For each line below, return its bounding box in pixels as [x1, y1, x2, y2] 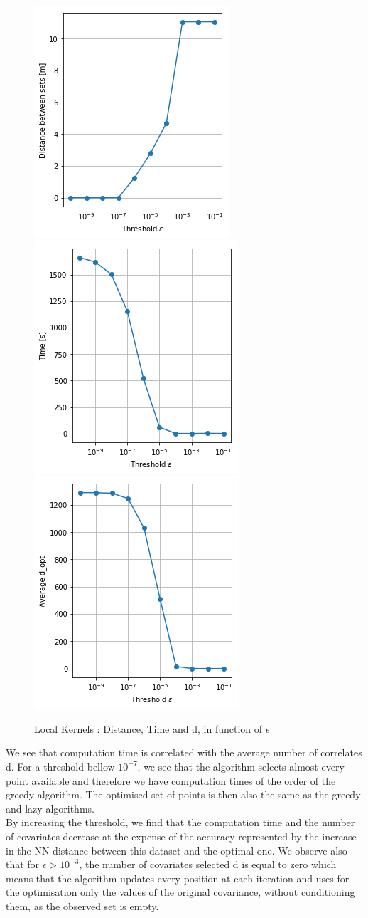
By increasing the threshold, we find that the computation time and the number [6, 815, 355, 830]
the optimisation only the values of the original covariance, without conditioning [6, 885, 355, 899]
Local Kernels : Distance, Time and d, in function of [34, 721, 263, 736]
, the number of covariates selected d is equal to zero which [79, 857, 337, 872]
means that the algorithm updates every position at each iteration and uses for [6, 870, 350, 885]
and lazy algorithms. [6, 800, 94, 815]
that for [6, 857, 40, 872]
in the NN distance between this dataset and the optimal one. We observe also [6, 843, 347, 857]
